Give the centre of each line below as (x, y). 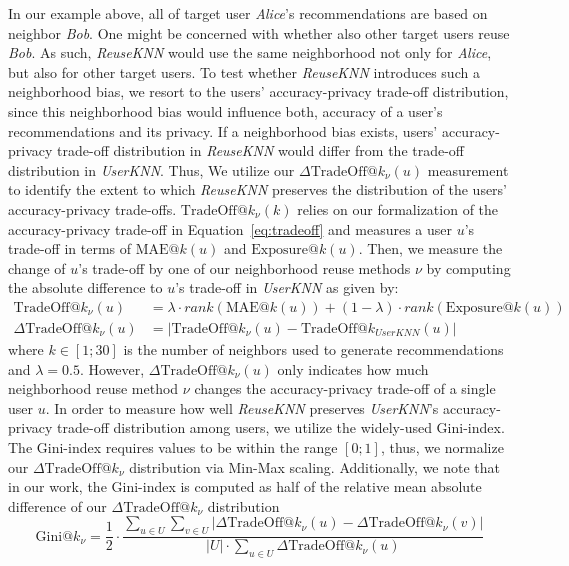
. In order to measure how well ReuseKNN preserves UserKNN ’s (242, 407)
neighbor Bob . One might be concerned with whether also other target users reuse (259, 32)
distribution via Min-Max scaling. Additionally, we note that (315, 466)
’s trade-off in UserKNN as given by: (287, 287)
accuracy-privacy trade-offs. (92, 208)
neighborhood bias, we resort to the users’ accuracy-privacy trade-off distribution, (258, 91)
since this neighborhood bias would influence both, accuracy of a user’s (225, 110)
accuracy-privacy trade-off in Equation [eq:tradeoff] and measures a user (230, 228)
